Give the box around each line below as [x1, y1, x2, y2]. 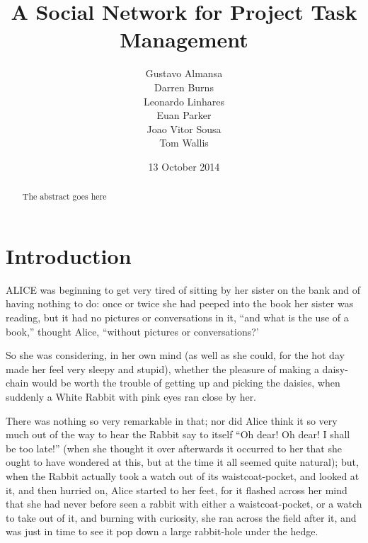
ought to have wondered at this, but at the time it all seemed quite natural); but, [6, 455, 359, 469]
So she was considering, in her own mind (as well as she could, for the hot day [6, 348, 345, 362]
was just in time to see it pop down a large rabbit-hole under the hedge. [6, 524, 318, 539]
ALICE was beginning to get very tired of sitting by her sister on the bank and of [6, 282, 360, 297]
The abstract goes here [22, 190, 107, 202]
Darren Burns [154, 79, 214, 94]
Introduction [6, 241, 132, 270]
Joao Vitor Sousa [146, 121, 222, 136]
